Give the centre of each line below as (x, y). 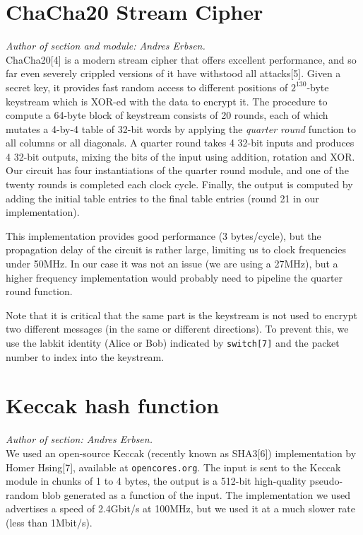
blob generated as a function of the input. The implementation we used (196, 494)
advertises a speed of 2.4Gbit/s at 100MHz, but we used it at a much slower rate (180, 508)
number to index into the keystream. (85, 356)
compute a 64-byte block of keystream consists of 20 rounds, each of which (167, 115)
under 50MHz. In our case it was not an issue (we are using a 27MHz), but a (172, 264)
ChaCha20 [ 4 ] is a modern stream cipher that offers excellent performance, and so (181, 59)
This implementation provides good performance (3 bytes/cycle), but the (163, 235)
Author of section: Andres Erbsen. (79, 439)
